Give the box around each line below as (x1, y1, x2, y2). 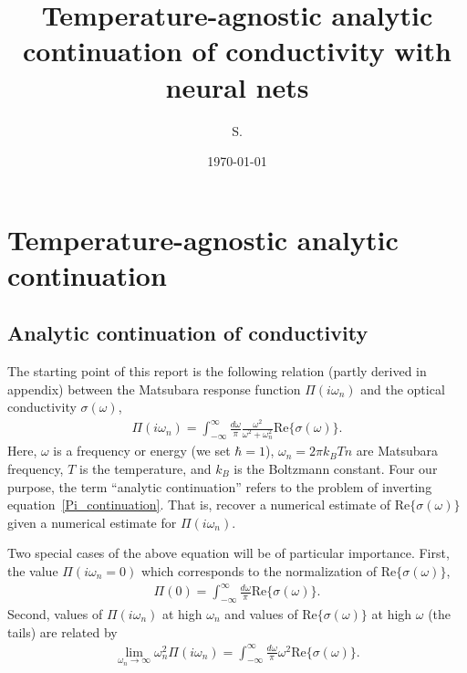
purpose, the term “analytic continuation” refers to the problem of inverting (7, 477, 432, 496)
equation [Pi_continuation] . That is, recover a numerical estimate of (7, 495, 391, 514)
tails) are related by (7, 622, 118, 641)
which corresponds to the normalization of (140, 562, 378, 580)
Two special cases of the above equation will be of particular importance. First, (7, 543, 450, 563)
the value (7, 562, 58, 580)
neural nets (165, 68, 309, 105)
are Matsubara (356, 441, 439, 460)
